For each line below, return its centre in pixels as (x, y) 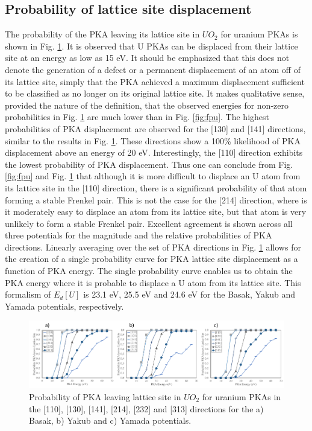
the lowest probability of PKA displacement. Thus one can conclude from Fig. (149, 164)
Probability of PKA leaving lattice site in (105, 396)
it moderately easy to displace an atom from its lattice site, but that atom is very (156, 212)
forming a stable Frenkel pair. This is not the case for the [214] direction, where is (156, 200)
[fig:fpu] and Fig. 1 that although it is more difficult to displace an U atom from (153, 176)
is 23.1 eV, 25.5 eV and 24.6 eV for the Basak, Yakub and (189, 294)
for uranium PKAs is (259, 34)
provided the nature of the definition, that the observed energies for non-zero (147, 105)
